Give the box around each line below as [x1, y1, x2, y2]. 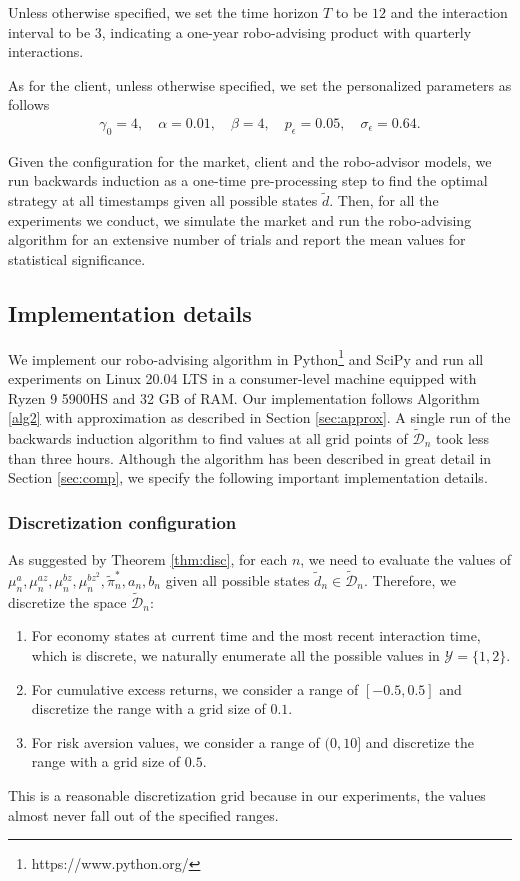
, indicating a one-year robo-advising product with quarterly [101, 21, 472, 42]
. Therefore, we [364, 569, 456, 590]
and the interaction [390, 2, 508, 22]
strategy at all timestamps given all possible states [8, 190, 318, 211]
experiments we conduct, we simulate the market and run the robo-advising [8, 209, 472, 230]
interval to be [8, 21, 91, 42]
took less [435, 428, 490, 449]
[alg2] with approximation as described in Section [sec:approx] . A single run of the [8, 407, 511, 428]
